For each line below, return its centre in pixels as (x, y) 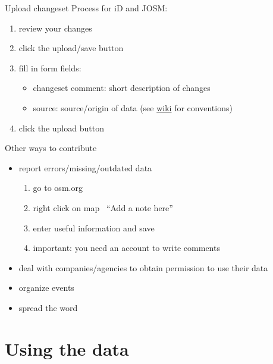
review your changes (55, 28)
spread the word (48, 307)
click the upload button (61, 128)
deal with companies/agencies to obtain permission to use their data (143, 267)
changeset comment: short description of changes (122, 88)
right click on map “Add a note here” (103, 207)
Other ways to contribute (51, 148)
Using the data (67, 348)
